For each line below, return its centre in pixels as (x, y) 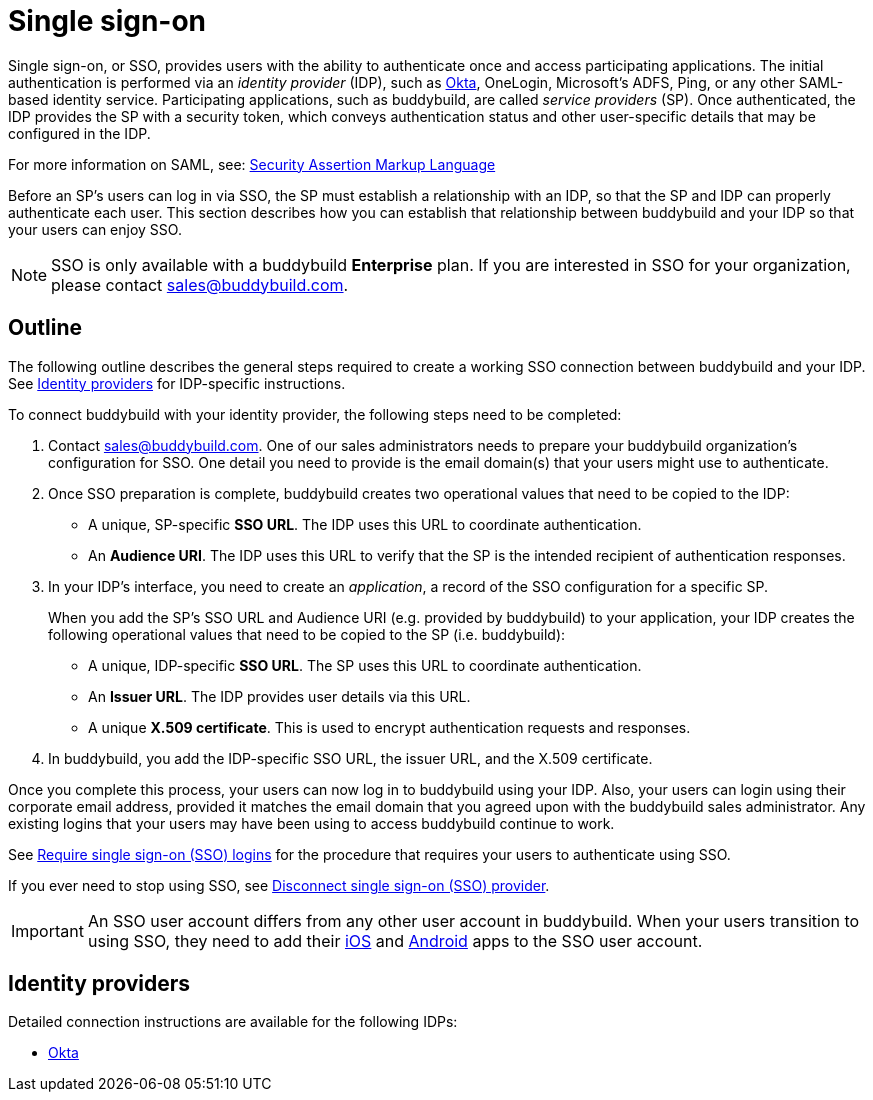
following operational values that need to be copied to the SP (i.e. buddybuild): (307, 634)
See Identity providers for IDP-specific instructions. (177, 383)
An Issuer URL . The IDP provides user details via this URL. (279, 696)
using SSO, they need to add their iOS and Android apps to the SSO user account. (395, 940)
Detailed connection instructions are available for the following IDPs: (233, 1022)
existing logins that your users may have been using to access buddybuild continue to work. (311, 823)
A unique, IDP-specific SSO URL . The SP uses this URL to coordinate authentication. (365, 665)
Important (47, 930)
